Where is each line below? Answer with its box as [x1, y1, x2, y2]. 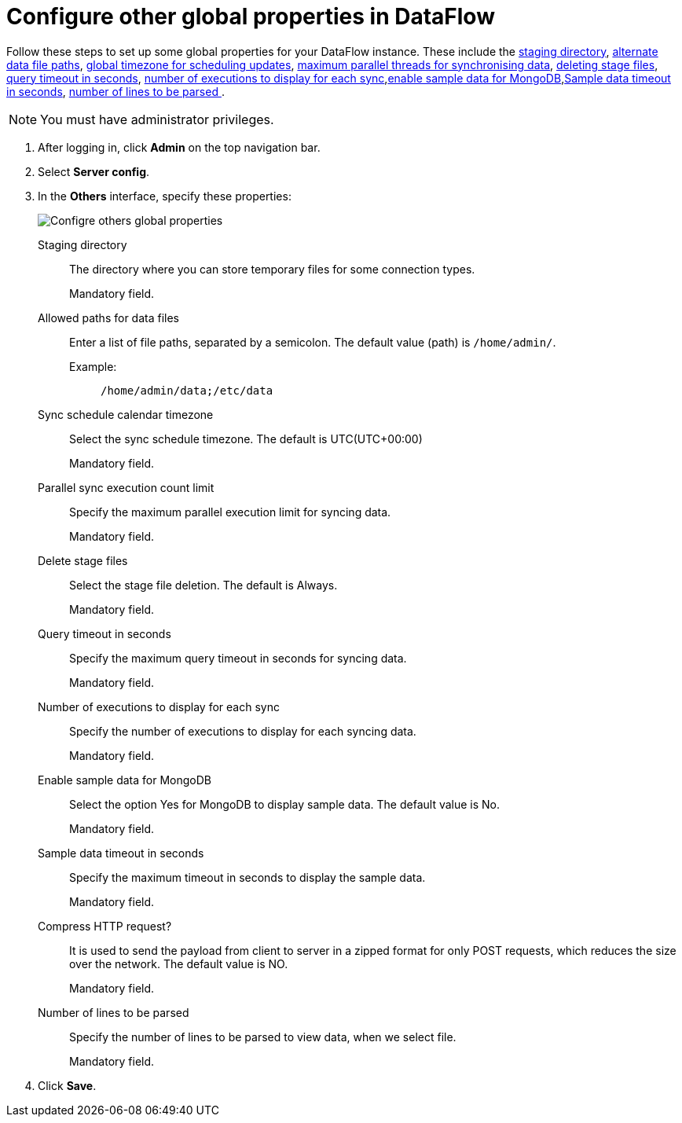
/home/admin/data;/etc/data [101, 384, 273, 397]
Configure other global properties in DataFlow [6, 3, 495, 30]
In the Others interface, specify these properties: [38, 189, 291, 203]
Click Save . [38, 1078, 97, 1092]
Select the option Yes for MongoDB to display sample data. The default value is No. [69, 797, 500, 811]
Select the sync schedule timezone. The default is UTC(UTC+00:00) [69, 431, 423, 446]
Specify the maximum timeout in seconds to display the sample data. [69, 870, 426, 884]
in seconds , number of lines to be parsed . [6, 84, 225, 98]
